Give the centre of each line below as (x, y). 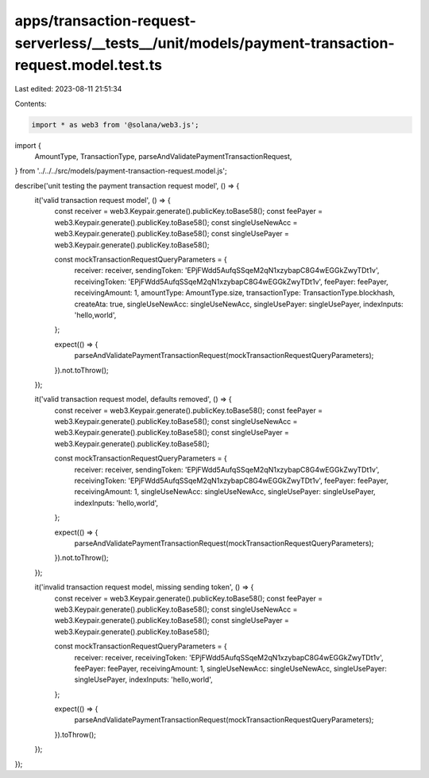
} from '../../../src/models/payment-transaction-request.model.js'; (121, 171)
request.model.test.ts (89, 66)
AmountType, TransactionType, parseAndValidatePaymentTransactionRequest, (163, 156)
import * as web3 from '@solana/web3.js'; (115, 124)
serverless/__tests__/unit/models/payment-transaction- (205, 43)
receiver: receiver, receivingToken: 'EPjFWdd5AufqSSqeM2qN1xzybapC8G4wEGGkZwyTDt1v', (229, 657)
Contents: (31, 103)
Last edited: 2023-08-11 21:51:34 (68, 89)
